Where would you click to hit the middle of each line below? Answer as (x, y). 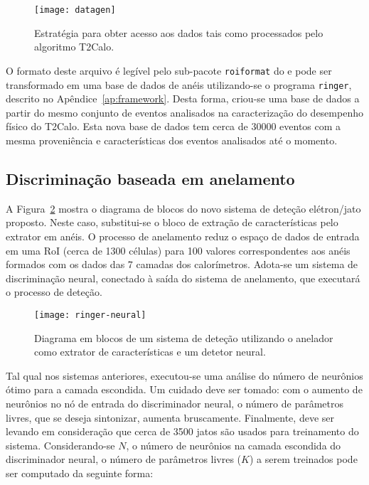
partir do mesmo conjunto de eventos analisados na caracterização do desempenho (184, 112)
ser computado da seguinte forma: (80, 473)
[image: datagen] (75, 10)
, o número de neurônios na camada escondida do (234, 445)
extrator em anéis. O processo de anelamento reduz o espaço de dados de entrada (183, 236)
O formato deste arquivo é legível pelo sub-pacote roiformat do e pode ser (169, 70)
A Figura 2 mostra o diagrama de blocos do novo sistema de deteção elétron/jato (183, 208)
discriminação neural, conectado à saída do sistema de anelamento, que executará (183, 278)
